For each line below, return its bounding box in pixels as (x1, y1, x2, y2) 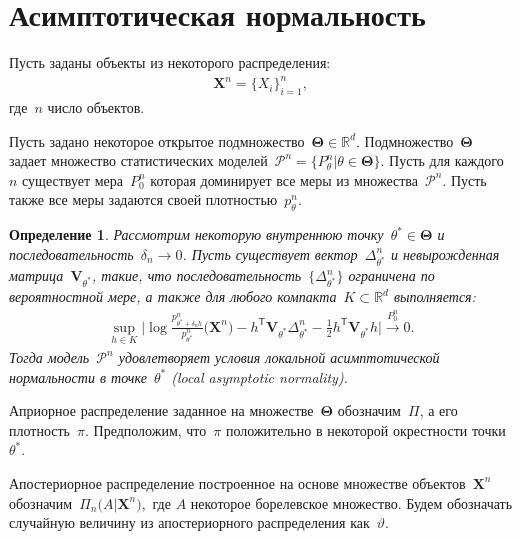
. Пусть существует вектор (182, 243, 358, 264)
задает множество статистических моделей (9, 150, 268, 171)
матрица (9, 265, 64, 286)
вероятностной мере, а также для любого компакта (9, 286, 337, 307)
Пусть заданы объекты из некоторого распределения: (9, 52, 331, 73)
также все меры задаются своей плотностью (9, 189, 278, 210)
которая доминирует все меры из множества (150, 169, 418, 190)
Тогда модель (9, 347, 90, 368)
